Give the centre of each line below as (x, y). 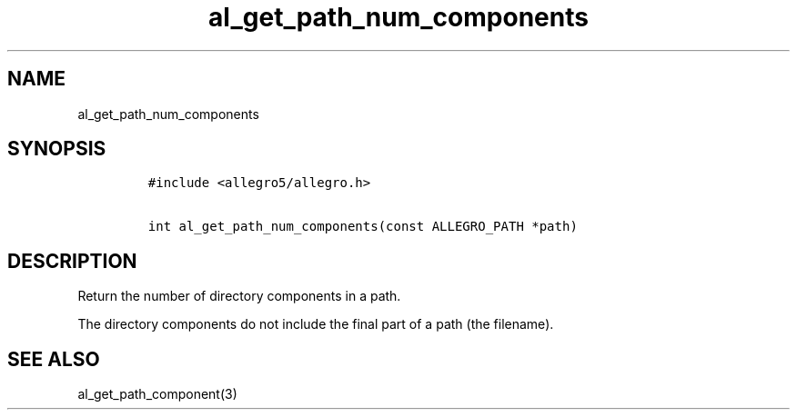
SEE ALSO (54, 359)
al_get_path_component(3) (157, 394)
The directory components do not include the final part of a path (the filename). (316, 324)
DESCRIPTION (72, 261)
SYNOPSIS (57, 149)
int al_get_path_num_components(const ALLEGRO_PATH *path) (363, 227)
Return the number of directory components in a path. (239, 296)
